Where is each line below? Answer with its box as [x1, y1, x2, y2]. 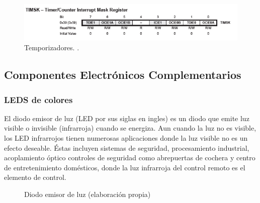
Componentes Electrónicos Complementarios [4, 67, 241, 82]
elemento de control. [4, 172, 66, 182]
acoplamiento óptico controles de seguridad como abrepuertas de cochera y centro [4, 152, 255, 163]
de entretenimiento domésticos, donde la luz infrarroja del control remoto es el [4, 162, 245, 172]
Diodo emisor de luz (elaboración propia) [24, 188, 151, 199]
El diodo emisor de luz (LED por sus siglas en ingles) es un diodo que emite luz [4, 113, 249, 123]
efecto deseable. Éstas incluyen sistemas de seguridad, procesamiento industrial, [4, 142, 249, 153]
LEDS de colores [4, 93, 73, 106]
